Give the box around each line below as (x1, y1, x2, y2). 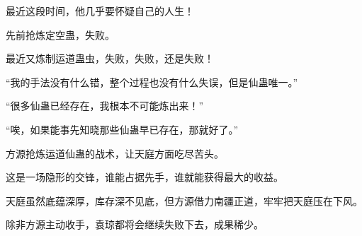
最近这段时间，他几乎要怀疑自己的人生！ (6, 4, 194, 18)
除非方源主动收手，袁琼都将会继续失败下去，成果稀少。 (6, 217, 264, 232)
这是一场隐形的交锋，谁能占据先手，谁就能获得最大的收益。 (6, 170, 283, 184)
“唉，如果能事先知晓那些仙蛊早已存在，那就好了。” (6, 122, 239, 136)
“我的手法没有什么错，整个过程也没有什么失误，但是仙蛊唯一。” (6, 74, 298, 89)
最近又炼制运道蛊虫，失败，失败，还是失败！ (6, 51, 214, 66)
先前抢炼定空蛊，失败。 (6, 27, 115, 42)
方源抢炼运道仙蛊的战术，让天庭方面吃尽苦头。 (6, 146, 224, 160)
